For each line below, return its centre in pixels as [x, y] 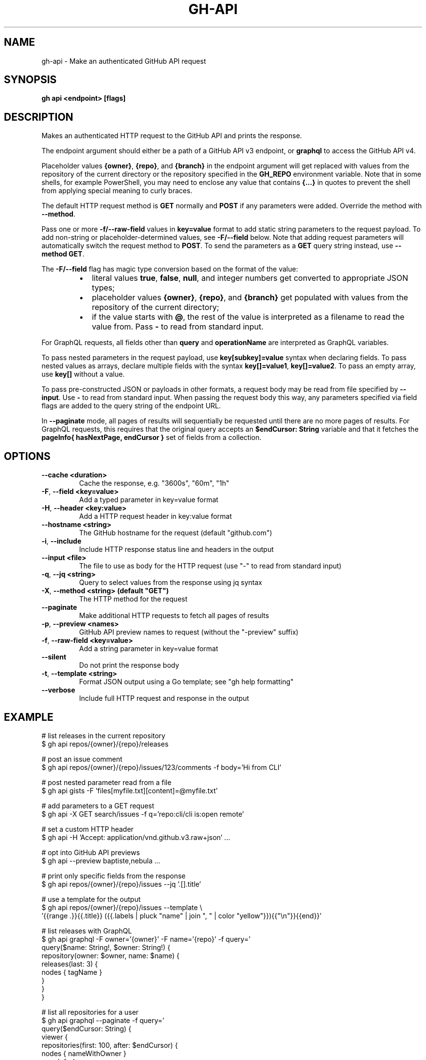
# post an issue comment [82, 759]
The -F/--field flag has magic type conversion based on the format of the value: [170, 269]
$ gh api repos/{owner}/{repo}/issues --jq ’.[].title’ [121, 884]
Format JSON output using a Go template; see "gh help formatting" [186, 682]
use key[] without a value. [83, 374]
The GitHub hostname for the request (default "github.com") [176, 533]
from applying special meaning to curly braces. [117, 191]
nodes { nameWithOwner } [84, 1053]
